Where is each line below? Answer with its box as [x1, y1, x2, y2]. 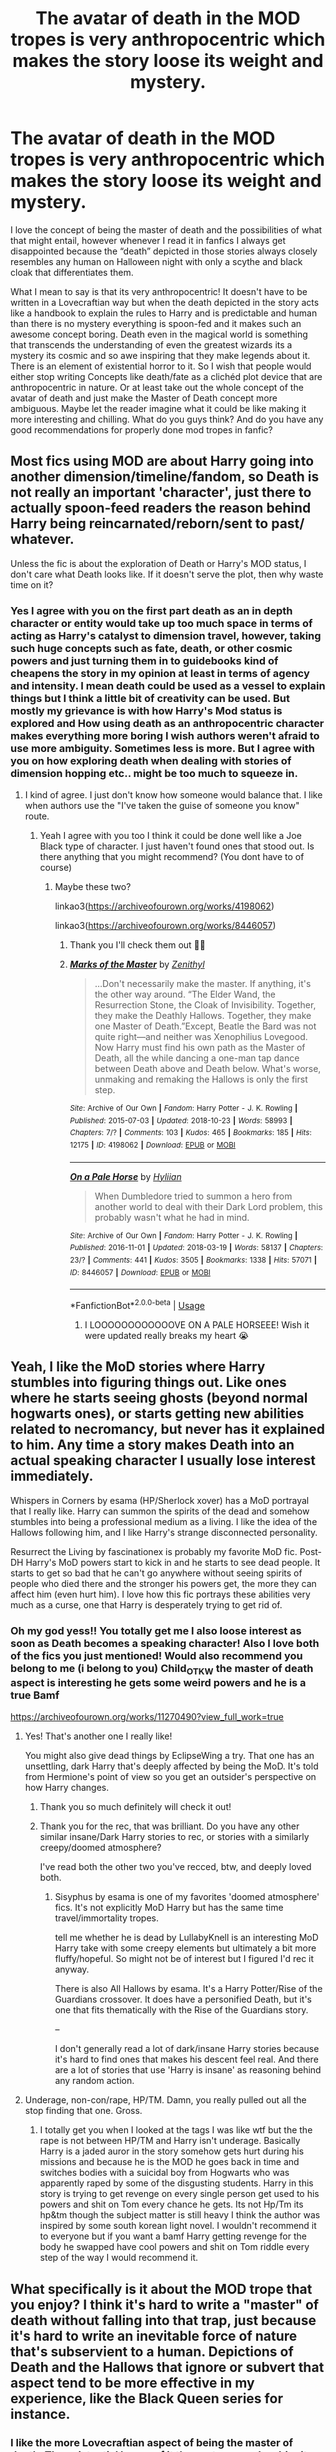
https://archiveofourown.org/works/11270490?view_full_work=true [10, 1711, 285, 1723]
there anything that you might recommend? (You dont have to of [39, 851, 305, 863]
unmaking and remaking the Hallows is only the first [94, 1073, 308, 1086]
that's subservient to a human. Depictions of [10, 2343, 294, 2360]
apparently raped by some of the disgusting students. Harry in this [39, 2177, 314, 2189]
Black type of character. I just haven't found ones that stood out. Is [39, 840, 315, 852]
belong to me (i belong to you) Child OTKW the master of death [10, 1661, 314, 1677]
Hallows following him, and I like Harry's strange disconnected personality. [10, 1526, 318, 1538]
